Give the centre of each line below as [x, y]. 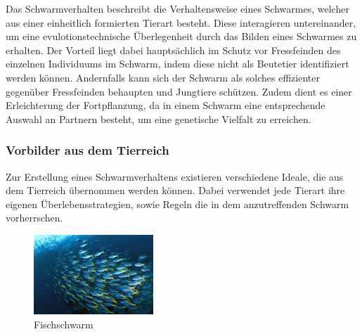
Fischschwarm [64, 324]
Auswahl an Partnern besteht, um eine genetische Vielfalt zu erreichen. [159, 118]
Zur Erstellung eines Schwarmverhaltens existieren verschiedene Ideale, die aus [175, 176]
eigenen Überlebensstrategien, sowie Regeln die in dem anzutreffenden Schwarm [177, 204]
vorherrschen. [34, 218]
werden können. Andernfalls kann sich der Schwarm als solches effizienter [163, 77]
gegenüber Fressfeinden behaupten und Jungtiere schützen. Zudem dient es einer [179, 91]
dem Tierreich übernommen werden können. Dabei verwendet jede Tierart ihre [175, 190]
